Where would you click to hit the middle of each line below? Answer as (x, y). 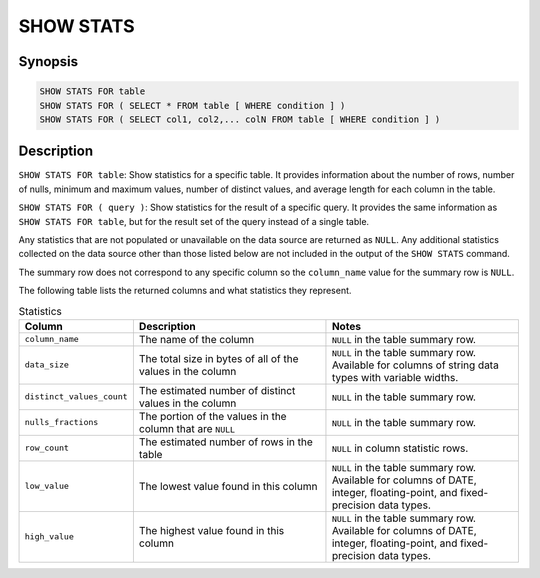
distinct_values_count (76, 396)
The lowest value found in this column (228, 486)
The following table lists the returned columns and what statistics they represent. (185, 291)
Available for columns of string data (415, 365)
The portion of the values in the (212, 416)
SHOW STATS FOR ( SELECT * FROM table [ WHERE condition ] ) (192, 105)
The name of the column (196, 339)
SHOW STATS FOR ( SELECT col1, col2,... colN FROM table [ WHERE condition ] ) (240, 119)
